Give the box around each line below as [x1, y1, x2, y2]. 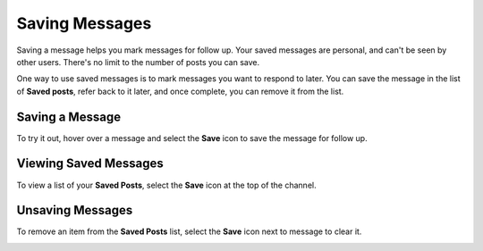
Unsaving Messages [16, 203, 133, 218]
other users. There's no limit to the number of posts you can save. [16, 56, 260, 67]
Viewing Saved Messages [16, 156, 165, 172]
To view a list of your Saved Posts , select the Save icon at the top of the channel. [16, 180, 317, 190]
